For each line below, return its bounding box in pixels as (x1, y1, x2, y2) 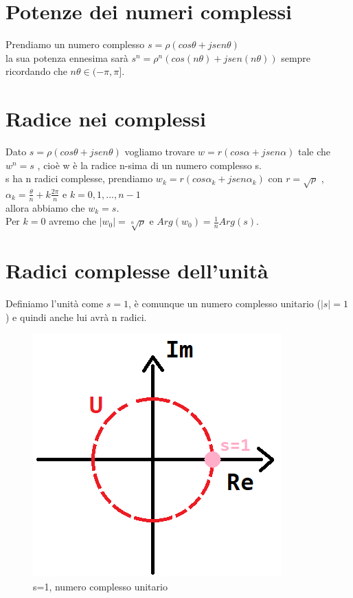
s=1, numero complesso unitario (33, 579, 168, 594)
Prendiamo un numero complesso (5, 37, 145, 52)
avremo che (49, 214, 96, 228)
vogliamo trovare (124, 144, 195, 159)
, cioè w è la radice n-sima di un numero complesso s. (37, 157, 262, 172)
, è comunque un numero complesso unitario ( (128, 296, 321, 311)
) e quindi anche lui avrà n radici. (5, 309, 147, 324)
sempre (281, 50, 311, 65)
